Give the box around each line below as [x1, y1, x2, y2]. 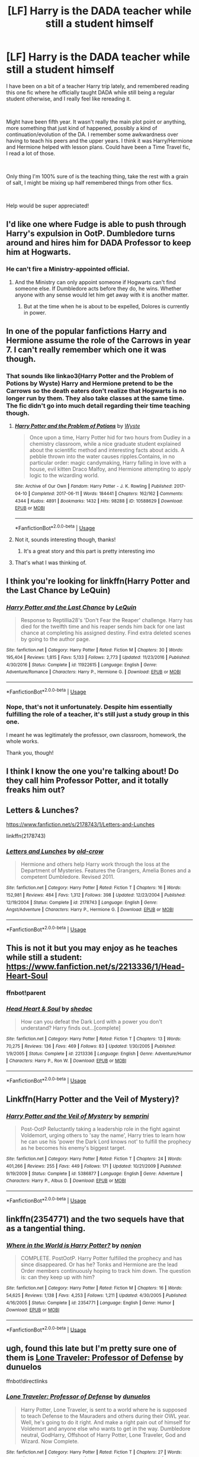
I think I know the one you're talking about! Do [6, 767, 179, 777]
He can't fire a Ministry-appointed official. [6, 265, 130, 273]
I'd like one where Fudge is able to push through [6, 219, 187, 229]
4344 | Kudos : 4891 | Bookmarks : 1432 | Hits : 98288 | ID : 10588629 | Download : [14, 498, 184, 504]
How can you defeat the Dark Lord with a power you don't [20, 1018, 163, 1026]
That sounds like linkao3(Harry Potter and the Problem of [6, 371, 174, 380]
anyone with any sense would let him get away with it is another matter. [14, 291, 190, 298]
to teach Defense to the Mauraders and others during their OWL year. [20, 1412, 191, 1420]
